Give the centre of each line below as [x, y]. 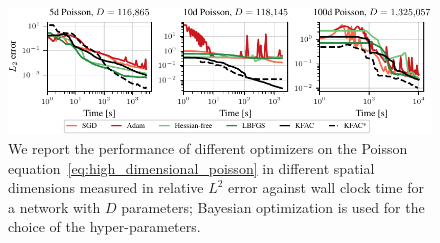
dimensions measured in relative [106, 187]
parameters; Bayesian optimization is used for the [273, 206]
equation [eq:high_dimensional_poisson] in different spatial [191, 167]
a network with [54, 206]
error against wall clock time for [326, 187]
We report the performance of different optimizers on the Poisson [208, 147]
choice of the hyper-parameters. [104, 226]
